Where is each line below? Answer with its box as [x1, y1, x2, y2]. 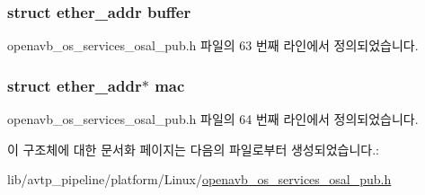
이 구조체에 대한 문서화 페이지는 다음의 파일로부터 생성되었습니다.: [7, 139, 379, 158]
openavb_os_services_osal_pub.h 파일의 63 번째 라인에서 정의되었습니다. [7, 36, 419, 55]
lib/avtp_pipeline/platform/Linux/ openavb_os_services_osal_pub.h [7, 170, 392, 189]
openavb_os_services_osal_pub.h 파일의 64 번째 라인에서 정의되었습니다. [7, 110, 419, 129]
